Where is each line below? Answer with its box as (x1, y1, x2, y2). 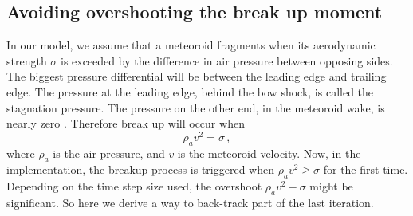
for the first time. (323, 161, 408, 178)
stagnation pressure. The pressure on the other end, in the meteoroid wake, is (6, 99, 385, 116)
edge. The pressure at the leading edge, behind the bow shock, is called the (6, 83, 374, 100)
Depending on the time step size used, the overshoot (6, 178, 262, 194)
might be (309, 178, 353, 194)
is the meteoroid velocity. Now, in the (177, 144, 361, 161)
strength (6, 52, 47, 69)
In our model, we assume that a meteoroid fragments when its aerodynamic (6, 37, 376, 53)
